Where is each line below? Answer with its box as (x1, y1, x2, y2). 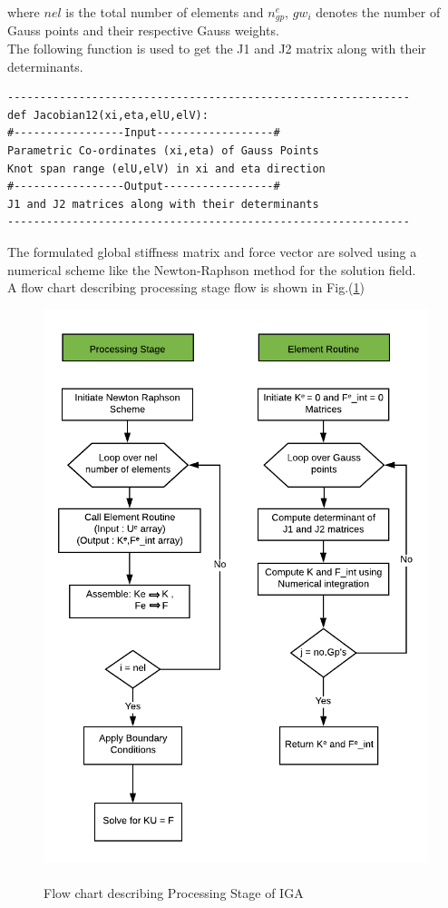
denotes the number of (316, 3, 441, 21)
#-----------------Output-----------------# (7, 180, 280, 193)
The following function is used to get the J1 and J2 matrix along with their (7, 39, 426, 58)
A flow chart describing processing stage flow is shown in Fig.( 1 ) (7, 278, 365, 297)
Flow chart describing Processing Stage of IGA (44, 883, 304, 902)
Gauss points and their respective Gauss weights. (7, 21, 279, 40)
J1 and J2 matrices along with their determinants (7, 197, 319, 211)
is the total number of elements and (65, 3, 264, 21)
